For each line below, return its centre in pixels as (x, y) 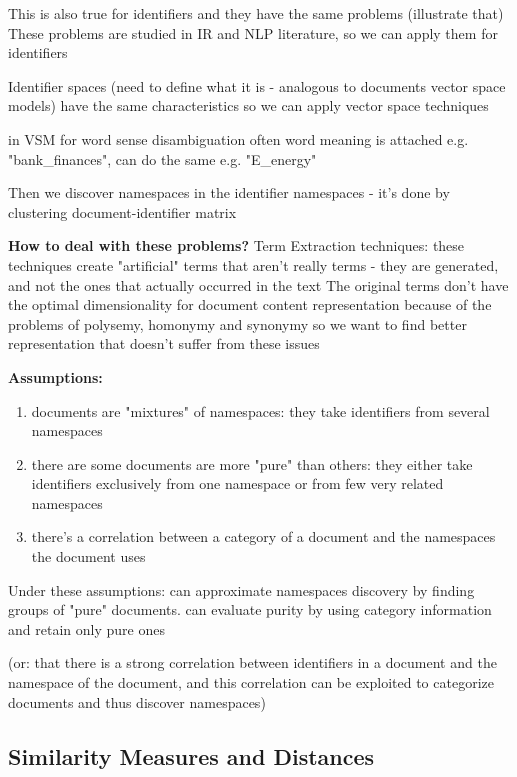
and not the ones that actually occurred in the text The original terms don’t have (258, 284)
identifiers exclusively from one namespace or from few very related (237, 483)
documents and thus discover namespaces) (137, 701)
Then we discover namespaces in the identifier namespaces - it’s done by (229, 192)
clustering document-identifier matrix (122, 211)
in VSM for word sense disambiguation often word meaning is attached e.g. (238, 138)
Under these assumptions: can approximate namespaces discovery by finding (241, 589)
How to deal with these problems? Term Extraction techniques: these (236, 245)
